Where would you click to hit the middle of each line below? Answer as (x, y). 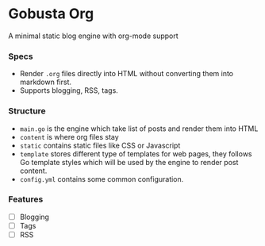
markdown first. (46, 82)
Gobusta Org (51, 14)
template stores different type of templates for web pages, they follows (136, 154)
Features (26, 199)
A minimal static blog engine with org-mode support (93, 36)
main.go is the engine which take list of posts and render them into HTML (139, 129)
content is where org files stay (69, 136)
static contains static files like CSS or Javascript (100, 145)
